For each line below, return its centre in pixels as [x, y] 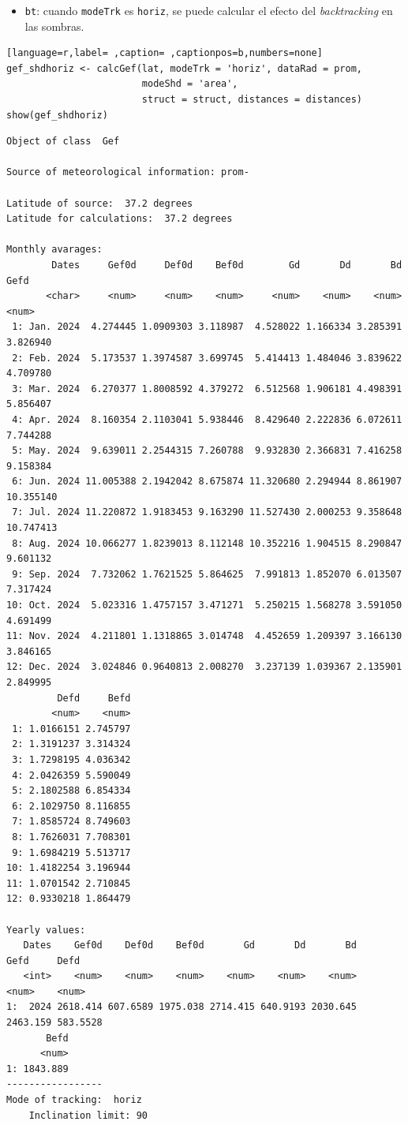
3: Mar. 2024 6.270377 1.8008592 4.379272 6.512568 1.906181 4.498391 [207, 389]
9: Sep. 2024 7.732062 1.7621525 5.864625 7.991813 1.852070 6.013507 [207, 574]
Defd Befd [94, 698]
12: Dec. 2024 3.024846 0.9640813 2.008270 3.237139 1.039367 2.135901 [204, 667]
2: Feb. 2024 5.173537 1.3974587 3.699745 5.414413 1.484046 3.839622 [207, 358]
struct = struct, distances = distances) [252, 100]
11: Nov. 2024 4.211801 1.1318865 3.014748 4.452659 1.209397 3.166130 [204, 636]
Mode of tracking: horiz [74, 1100]
